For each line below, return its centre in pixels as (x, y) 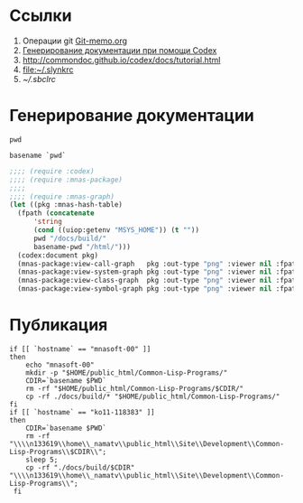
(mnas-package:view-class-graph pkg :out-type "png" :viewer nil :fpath (159, 281)
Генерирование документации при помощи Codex (119, 50)
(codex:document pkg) (58, 255)
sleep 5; (42, 460)
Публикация (59, 325)
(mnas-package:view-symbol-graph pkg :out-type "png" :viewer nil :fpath (159, 289)
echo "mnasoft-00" (60, 365)
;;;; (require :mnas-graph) (62, 196)
